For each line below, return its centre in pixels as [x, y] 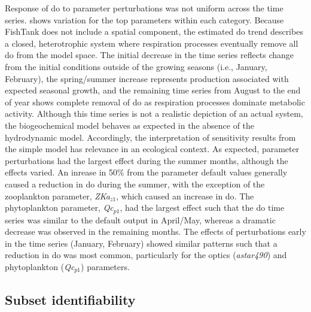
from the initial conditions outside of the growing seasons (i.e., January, [136, 66]
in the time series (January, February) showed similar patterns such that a [141, 243]
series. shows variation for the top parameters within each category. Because [144, 19]
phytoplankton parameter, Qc [59, 208]
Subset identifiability [70, 299]
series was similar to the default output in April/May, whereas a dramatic [140, 219]
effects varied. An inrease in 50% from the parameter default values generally [146, 172]
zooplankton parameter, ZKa [58, 196]
